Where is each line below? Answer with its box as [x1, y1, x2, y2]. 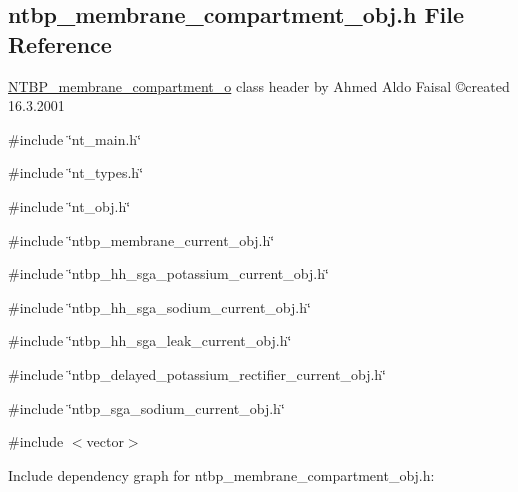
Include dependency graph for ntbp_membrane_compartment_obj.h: [8, 464, 435, 485]
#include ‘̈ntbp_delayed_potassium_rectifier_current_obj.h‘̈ [8, 363, 386, 384]
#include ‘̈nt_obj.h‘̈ [8, 195, 131, 216]
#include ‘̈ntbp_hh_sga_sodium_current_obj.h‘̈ [8, 296, 311, 317]
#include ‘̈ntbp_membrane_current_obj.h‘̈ [8, 229, 275, 250]
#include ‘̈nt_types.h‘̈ [8, 162, 144, 183]
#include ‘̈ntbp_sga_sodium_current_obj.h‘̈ [8, 397, 285, 418]
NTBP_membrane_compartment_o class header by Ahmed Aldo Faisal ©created [8, 75, 510, 96]
